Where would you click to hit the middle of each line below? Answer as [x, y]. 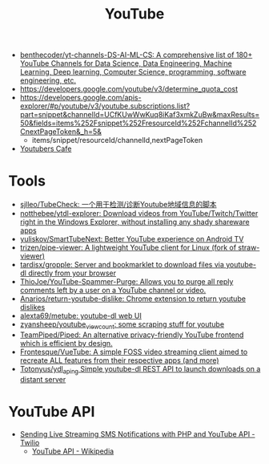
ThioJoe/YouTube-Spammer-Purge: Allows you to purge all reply [126, 282]
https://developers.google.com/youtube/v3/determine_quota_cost [129, 89]
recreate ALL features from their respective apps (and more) [119, 360]
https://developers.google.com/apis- [80, 98]
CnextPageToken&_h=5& [60, 132]
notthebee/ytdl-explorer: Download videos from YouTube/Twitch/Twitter [139, 214]
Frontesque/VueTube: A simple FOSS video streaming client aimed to [134, 352]
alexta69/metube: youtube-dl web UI [80, 316]
